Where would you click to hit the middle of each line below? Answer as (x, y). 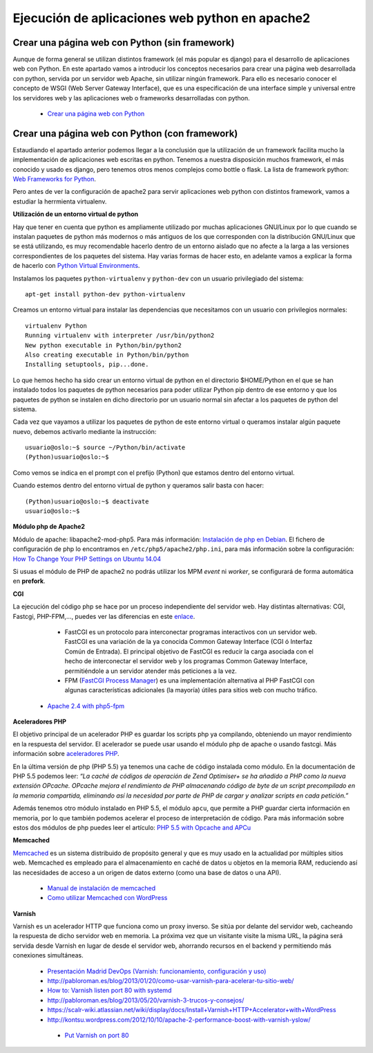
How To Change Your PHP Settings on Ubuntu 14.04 (87, 559)
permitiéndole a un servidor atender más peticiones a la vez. (151, 671)
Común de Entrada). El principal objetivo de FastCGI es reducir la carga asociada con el (189, 651)
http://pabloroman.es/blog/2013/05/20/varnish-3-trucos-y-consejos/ (146, 1000)
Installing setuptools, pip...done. (87, 364)
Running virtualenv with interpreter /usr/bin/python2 (120, 335)
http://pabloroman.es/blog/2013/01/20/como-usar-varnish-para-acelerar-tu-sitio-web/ (171, 981)
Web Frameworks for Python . (54, 179)
